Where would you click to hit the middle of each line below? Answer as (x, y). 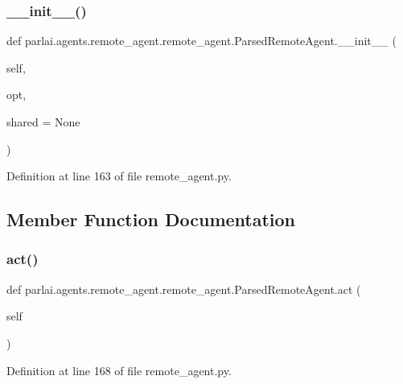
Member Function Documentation (151, 219)
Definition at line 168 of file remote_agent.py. (119, 370)
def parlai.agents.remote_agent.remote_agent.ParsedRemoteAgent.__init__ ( (201, 41)
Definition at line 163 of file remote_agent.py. (119, 176)
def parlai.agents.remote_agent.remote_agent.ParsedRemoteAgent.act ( (184, 289)
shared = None (43, 122)
